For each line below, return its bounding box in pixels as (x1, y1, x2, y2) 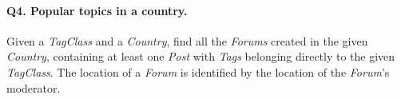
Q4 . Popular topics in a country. (6, 2, 188, 18)
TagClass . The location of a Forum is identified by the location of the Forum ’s (6, 63, 390, 80)
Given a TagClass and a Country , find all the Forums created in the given (6, 32, 368, 49)
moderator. (6, 79, 61, 96)
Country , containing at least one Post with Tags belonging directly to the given (6, 48, 395, 65)
